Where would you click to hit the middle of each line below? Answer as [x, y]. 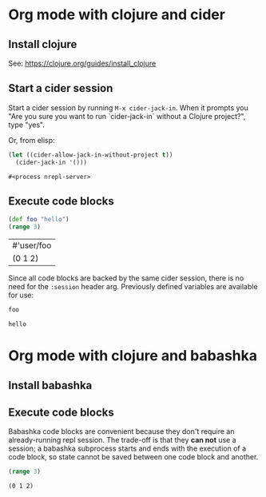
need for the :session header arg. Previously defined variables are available [133, 287]
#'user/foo [32, 245]
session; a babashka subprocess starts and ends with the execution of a [127, 448]
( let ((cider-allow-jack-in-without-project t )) [91, 155]
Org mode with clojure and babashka [133, 356]
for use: [21, 295]
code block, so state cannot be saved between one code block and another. [133, 457]
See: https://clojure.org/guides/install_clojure [82, 63]
